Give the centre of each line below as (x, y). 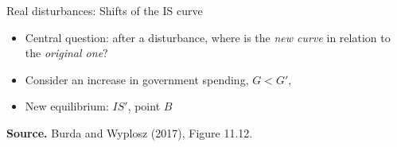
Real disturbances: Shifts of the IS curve (105, 10)
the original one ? (66, 53)
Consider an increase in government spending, (137, 79)
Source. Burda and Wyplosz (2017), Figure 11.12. (130, 132)
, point (144, 106)
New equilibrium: (67, 106)
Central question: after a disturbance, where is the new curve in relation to (208, 37)
